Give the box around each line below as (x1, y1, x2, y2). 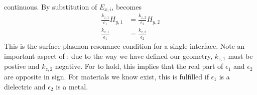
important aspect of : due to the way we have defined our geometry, (4, 51, 213, 61)
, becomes (111, 2, 142, 12)
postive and (4, 61, 40, 71)
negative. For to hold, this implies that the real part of (55, 61, 223, 71)
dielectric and (4, 81, 46, 91)
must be (228, 51, 253, 61)
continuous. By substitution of (4, 2, 97, 12)
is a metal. (56, 81, 88, 91)
